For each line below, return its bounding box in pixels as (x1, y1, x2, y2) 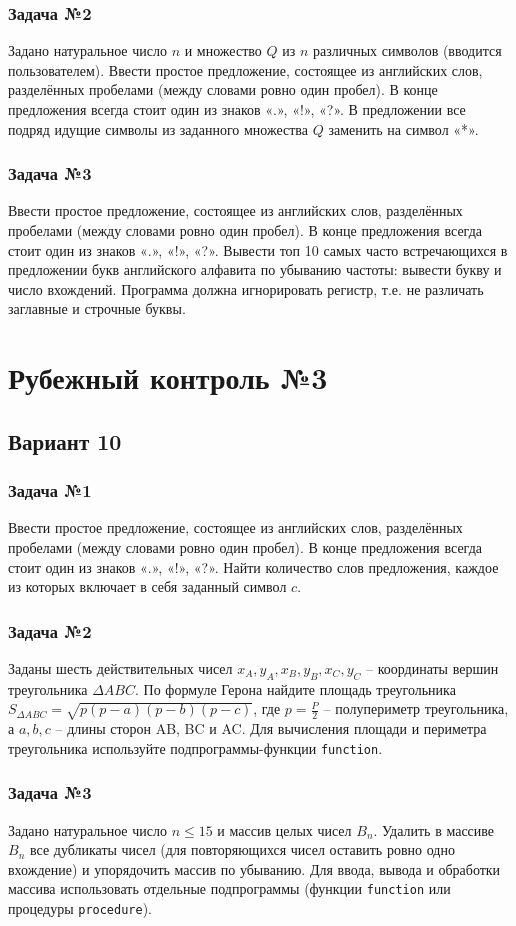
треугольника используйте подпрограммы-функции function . (8, 737, 383, 758)
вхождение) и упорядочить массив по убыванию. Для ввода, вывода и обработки (8, 858, 501, 879)
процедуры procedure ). (8, 898, 152, 919)
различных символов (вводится (312, 40, 502, 61)
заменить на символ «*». (328, 118, 479, 139)
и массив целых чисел (217, 819, 352, 840)
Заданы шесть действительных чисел (8, 657, 233, 678)
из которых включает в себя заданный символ (8, 576, 287, 597)
